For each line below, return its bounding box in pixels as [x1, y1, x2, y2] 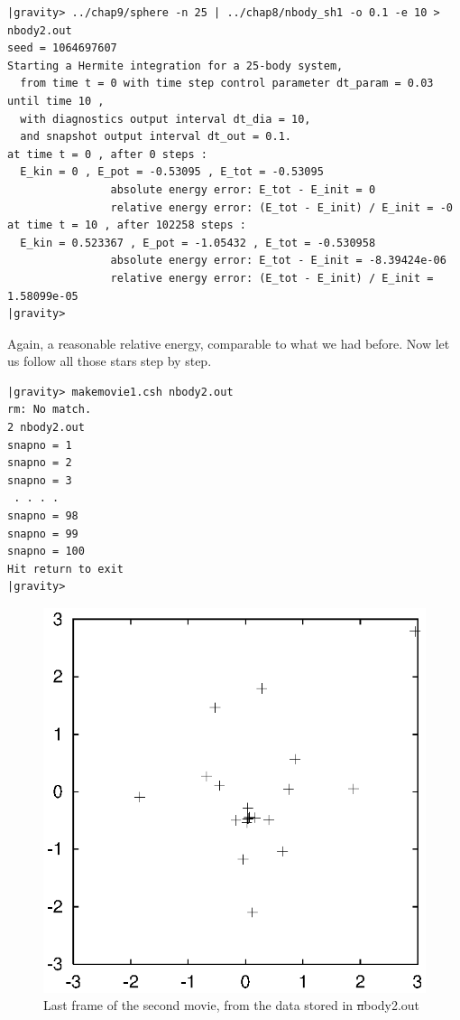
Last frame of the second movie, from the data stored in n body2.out [43, 996, 420, 1015]
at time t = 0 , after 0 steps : [7, 147, 207, 161]
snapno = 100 [7, 545, 85, 558]
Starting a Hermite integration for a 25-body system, [7, 59, 344, 72]
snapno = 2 [7, 456, 72, 470]
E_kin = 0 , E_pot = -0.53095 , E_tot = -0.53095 [20, 165, 324, 179]
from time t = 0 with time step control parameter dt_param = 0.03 [20, 77, 434, 90]
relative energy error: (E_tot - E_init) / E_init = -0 [110, 201, 453, 214]
